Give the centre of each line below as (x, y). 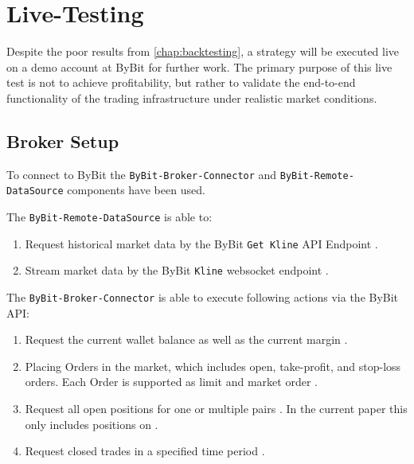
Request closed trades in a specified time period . (145, 451)
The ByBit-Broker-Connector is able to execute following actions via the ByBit (203, 296)
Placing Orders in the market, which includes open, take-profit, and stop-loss (213, 366)
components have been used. (136, 190)
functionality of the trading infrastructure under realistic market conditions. (192, 97)
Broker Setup (63, 140)
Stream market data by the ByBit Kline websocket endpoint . (177, 270)
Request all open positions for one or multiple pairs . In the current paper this (216, 409)
